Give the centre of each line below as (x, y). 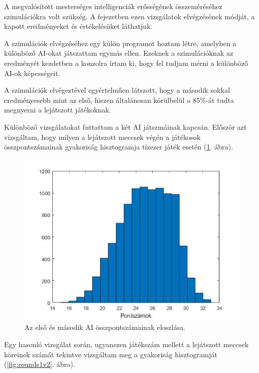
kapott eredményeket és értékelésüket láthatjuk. (78, 26)
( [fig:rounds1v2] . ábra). (40, 364)
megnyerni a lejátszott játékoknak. (58, 110)
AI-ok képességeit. (32, 73)
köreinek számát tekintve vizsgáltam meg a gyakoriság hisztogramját (111, 354)
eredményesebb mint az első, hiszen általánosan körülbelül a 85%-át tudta (119, 100)
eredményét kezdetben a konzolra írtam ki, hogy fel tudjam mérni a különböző (126, 63)
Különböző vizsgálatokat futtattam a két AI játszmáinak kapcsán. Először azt (125, 126)
